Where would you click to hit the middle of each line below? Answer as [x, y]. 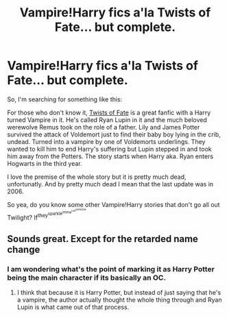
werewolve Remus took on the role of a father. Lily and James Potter [104, 127]
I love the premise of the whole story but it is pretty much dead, [97, 177]
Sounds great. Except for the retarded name [103, 239]
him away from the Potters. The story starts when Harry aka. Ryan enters [110, 156]
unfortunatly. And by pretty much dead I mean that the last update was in [110, 184]
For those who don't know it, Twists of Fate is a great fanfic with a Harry [109, 112]
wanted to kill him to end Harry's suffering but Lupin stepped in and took [110, 149]
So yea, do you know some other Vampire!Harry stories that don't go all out [114, 204]
